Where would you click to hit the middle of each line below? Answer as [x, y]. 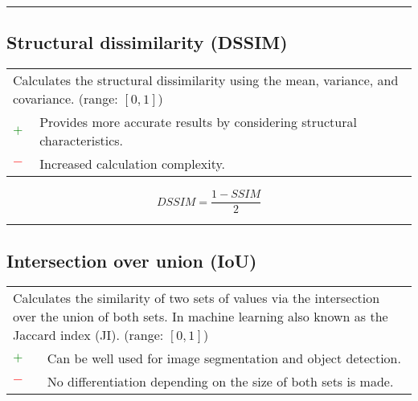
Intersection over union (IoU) [132, 260]
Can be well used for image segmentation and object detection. [224, 358]
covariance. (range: [66, 99]
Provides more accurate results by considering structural [198, 122]
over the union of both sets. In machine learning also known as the [201, 317]
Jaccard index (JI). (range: [88, 335]
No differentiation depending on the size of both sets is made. [220, 382]
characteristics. [82, 141]
